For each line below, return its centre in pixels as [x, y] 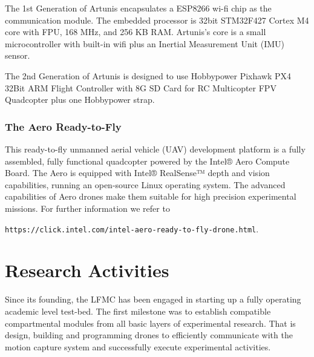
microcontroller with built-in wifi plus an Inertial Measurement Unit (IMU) [145, 43]
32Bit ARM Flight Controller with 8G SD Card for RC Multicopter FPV [141, 87]
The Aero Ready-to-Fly [63, 126]
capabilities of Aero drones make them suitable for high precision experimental [151, 196]
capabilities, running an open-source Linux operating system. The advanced [145, 184]
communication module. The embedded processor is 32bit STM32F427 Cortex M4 [157, 20]
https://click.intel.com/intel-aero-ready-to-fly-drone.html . [132, 228]
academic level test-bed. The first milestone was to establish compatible [138, 311]
